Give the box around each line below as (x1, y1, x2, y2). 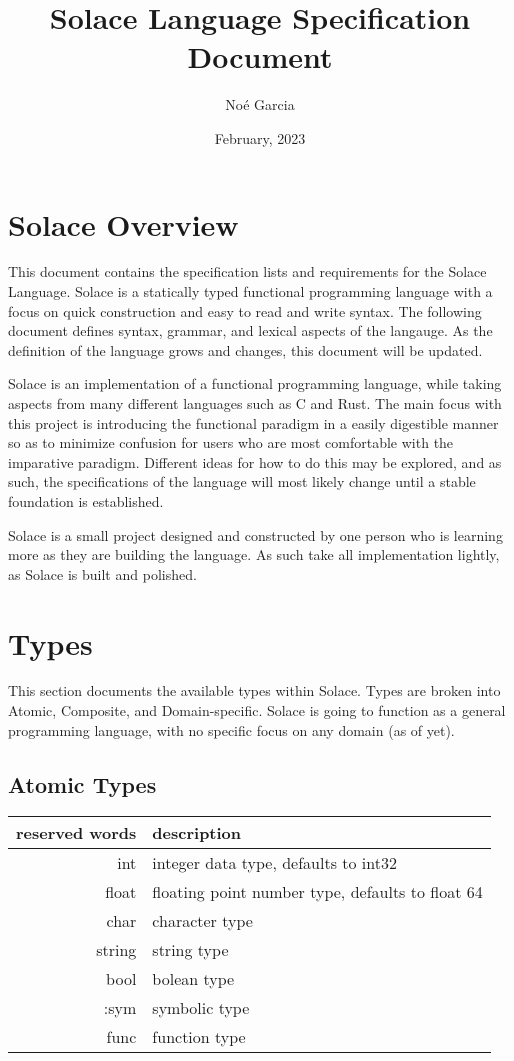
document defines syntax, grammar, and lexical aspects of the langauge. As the (8, 320, 493, 341)
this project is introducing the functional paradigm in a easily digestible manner (8, 412, 499, 433)
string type (152, 938, 229, 962)
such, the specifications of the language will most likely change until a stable (8, 471, 476, 492)
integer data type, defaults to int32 (152, 851, 397, 875)
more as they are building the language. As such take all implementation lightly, (8, 544, 500, 565)
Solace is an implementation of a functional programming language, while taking (8, 373, 502, 394)
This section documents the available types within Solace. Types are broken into (8, 680, 501, 701)
